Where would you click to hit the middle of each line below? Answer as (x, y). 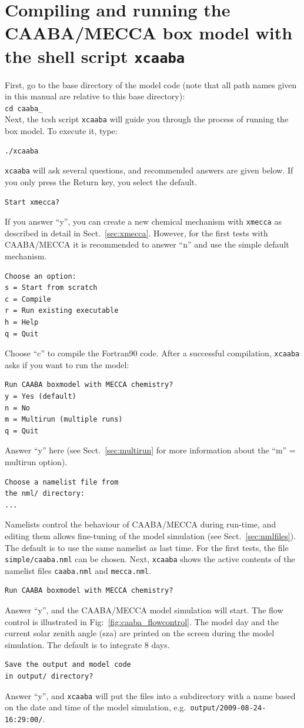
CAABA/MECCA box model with (149, 33)
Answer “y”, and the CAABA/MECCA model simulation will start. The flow (144, 610)
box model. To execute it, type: (61, 131)
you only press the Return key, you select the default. (101, 181)
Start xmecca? (32, 202)
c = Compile (28, 299)
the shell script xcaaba (95, 56)
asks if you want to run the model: (67, 364)
